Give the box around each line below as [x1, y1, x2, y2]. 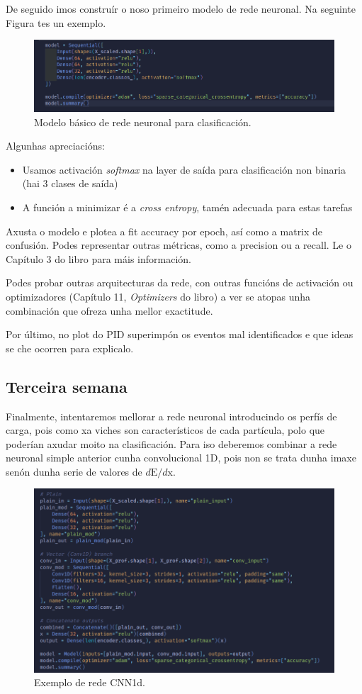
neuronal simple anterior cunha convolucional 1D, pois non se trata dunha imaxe [6, 450, 356, 465]
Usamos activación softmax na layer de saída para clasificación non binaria [22, 162, 346, 177]
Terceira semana [6, 375, 128, 397]
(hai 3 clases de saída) [22, 176, 118, 191]
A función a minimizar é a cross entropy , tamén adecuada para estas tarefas [22, 199, 353, 214]
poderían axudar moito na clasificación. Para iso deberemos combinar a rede [6, 436, 337, 451]
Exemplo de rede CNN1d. [34, 675, 145, 690]
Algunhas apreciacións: [6, 138, 105, 153]
